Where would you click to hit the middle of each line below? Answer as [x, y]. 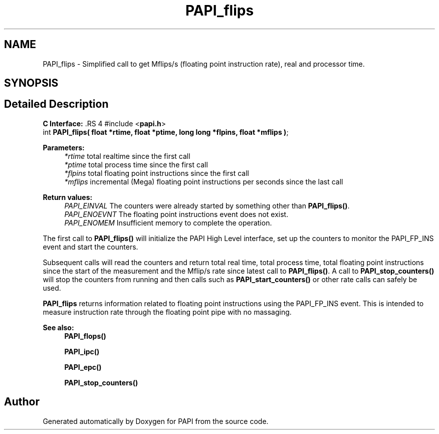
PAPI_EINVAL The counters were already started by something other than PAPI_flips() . [207, 205]
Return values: [68, 197]
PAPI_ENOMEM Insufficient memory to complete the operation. [168, 223]
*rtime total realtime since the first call [127, 156]
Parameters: [64, 147]
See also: [58, 327]
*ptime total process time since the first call [136, 164]
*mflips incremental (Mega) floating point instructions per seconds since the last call [204, 181]
